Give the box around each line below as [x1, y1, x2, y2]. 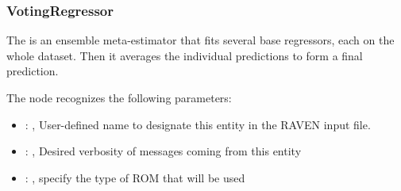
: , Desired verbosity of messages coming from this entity [25, 143, 302, 159]
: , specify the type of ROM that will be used [25, 169, 245, 185]
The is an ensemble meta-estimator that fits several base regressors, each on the [6, 32, 395, 48]
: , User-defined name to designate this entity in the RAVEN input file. [25, 116, 371, 132]
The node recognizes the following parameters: [6, 90, 232, 105]
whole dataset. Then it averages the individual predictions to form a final [6, 47, 363, 63]
